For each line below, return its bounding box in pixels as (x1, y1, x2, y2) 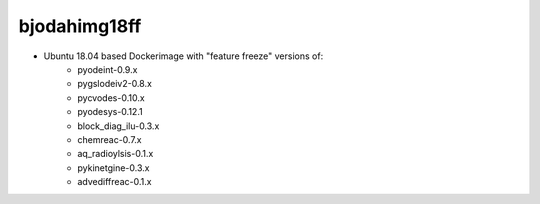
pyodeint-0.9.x (77, 63, 138, 75)
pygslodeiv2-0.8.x (77, 78, 152, 90)
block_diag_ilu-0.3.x (77, 120, 160, 132)
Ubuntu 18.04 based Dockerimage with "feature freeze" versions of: (43, 50, 324, 62)
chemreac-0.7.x (77, 133, 142, 145)
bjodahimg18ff (18, 15, 142, 37)
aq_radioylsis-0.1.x (77, 148, 154, 160)
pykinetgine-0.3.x (77, 161, 150, 174)
